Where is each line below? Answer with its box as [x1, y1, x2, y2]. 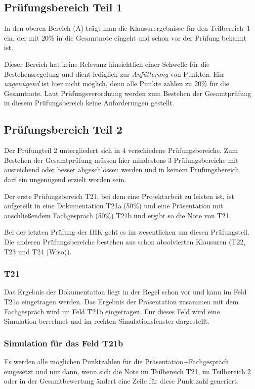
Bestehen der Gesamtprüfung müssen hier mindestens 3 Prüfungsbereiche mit [4, 154, 239, 165]
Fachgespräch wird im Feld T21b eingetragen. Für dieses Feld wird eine [4, 306, 220, 316]
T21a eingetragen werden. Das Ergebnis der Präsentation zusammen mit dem [4, 296, 239, 306]
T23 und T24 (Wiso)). [4, 246, 72, 256]
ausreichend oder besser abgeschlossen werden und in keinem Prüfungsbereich [4, 164, 239, 175]
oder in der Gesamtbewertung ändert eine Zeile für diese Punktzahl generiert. [4, 376, 239, 386]
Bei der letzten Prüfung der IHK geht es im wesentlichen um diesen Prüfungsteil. [4, 227, 250, 237]
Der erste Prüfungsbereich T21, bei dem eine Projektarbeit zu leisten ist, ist [4, 191, 234, 201]
